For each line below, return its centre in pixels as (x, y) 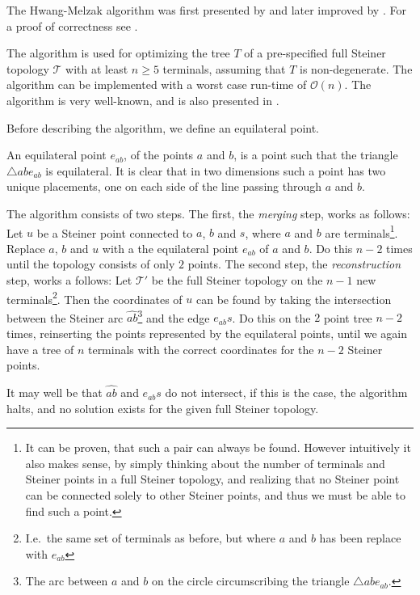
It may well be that (55, 392)
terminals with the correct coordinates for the (201, 349)
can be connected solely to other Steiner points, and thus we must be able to (215, 495)
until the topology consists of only (91, 264)
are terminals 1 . (361, 231)
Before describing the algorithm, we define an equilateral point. (163, 127)
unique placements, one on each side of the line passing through (164, 186)
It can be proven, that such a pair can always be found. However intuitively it (218, 447)
